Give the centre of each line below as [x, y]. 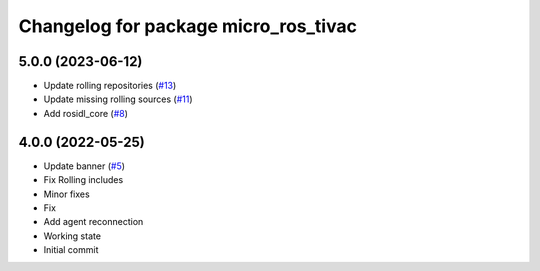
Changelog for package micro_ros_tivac [187, 26]
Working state [72, 236]
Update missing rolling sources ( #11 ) [118, 99]
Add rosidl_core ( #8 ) [86, 113]
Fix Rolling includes [83, 180]
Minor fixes [66, 194]
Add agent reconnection [93, 222]
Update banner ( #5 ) [84, 166]
